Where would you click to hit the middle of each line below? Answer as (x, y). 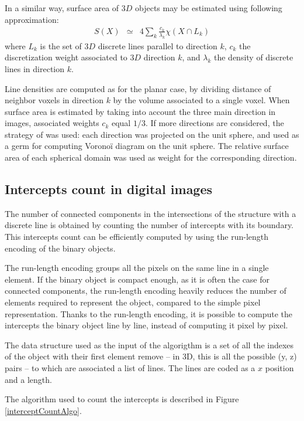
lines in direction (35, 68)
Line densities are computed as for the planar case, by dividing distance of (138, 88)
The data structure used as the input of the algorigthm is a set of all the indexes (149, 344)
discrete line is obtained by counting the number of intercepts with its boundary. (149, 225)
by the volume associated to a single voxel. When (201, 100)
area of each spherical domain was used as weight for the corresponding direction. (151, 157)
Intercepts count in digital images (109, 189)
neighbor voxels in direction (54, 100)
